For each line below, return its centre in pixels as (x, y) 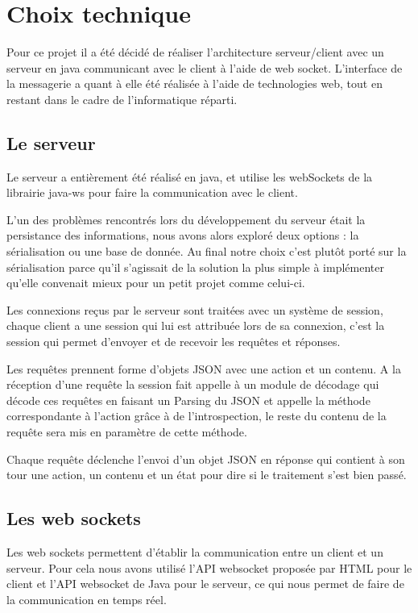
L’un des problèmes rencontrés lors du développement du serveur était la (186, 219)
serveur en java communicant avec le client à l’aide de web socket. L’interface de (205, 67)
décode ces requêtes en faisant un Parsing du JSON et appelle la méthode (188, 400)
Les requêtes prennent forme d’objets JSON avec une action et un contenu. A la (204, 368)
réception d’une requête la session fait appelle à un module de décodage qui (193, 384)
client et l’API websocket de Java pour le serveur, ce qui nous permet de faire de (205, 584)
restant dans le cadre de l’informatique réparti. (122, 99)
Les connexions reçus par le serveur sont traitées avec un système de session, (195, 309)
